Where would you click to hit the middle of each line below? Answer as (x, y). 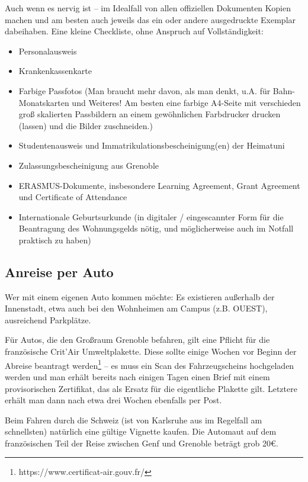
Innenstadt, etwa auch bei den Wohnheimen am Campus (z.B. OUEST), (136, 308)
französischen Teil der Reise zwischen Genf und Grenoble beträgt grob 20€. (142, 443)
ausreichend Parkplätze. (48, 319)
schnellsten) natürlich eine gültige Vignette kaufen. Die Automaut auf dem (141, 431)
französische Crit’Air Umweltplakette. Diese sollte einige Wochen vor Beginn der (151, 351)
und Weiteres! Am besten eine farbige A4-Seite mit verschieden (186, 102)
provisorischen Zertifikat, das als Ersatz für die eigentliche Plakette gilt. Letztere (151, 388)
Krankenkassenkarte (55, 71)
